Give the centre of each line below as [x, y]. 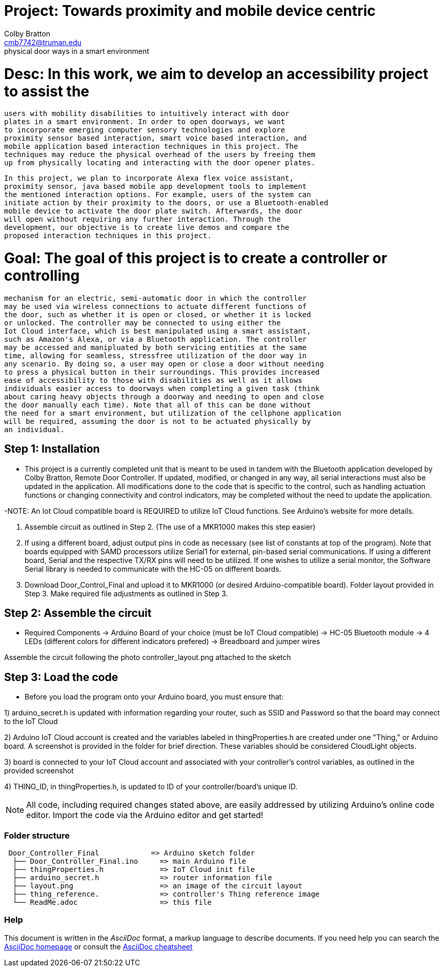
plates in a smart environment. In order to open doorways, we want [145, 122]
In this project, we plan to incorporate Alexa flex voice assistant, [149, 178]
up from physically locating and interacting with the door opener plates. [160, 163]
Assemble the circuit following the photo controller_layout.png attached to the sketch [148, 657]
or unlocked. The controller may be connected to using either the [143, 323]
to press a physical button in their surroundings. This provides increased [162, 372]
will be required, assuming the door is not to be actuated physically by [158, 421]
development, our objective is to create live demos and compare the [147, 228]
